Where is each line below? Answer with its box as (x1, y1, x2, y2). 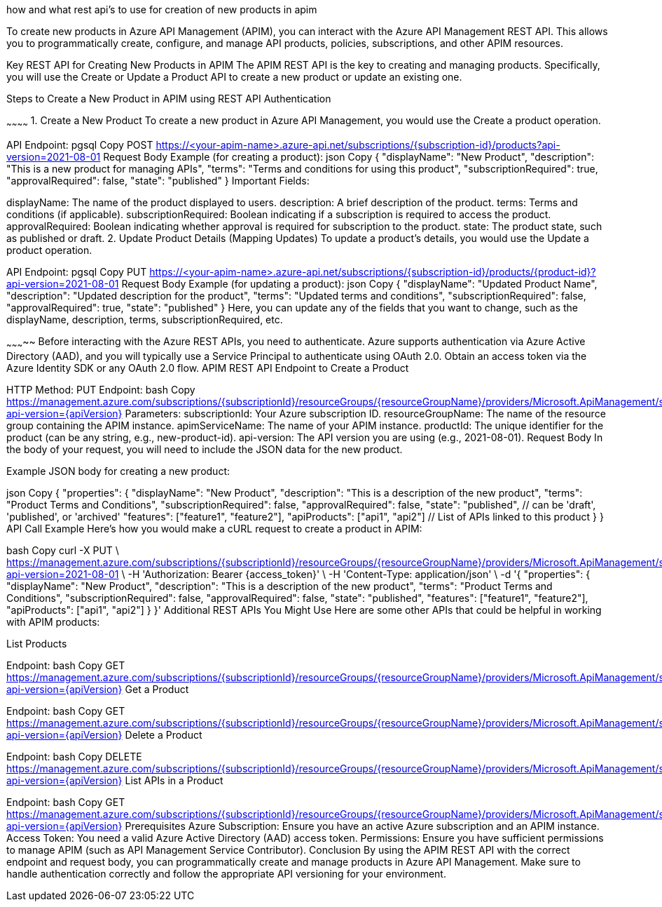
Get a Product (125, 683, 189, 695)
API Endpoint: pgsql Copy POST (6, 138, 153, 151)
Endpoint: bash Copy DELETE (6, 750, 142, 762)
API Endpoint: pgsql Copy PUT (6, 265, 147, 278)
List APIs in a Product (125, 774, 223, 786)
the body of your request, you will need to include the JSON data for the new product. (6, 443, 403, 455)
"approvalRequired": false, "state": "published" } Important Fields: (6, 174, 310, 187)
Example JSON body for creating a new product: (6, 464, 230, 477)
